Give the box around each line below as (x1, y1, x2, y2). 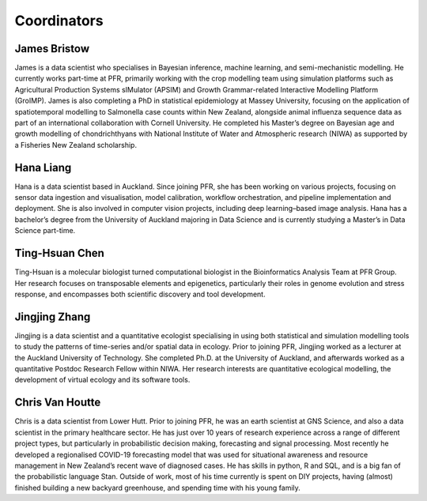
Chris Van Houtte (14, 396, 101, 409)
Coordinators (14, 12, 104, 29)
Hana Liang (14, 160, 72, 174)
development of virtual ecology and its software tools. (14, 375, 191, 385)
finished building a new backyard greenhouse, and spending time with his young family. (14, 483, 300, 492)
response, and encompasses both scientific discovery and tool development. (14, 289, 266, 299)
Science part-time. (14, 226, 76, 235)
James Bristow (14, 42, 90, 55)
